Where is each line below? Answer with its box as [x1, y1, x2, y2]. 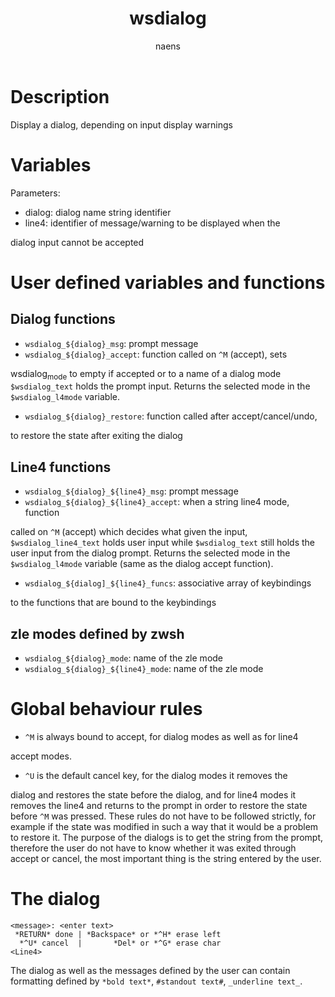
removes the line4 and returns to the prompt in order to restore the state [10, 799, 308, 811]
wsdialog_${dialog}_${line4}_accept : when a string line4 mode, [24, 496, 290, 508]
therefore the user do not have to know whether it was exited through [10, 842, 297, 854]
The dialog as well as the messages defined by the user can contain [10, 964, 291, 976]
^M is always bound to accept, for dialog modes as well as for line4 [24, 730, 299, 742]
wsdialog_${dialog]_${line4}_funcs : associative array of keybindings [24, 577, 312, 589]
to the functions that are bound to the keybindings [10, 597, 217, 609]
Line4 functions [10, 458, 112, 476]
